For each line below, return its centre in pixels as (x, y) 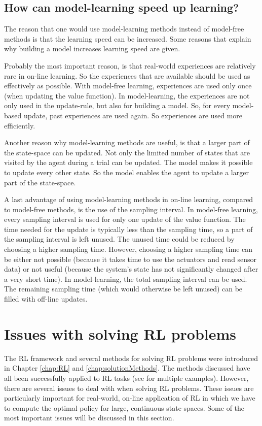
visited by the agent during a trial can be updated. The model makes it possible (128, 162)
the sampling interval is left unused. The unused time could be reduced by (119, 239)
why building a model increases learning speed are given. (92, 48)
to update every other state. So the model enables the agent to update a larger (126, 172)
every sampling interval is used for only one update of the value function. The (125, 219)
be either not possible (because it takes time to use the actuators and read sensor (130, 259)
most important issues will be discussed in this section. (89, 418)
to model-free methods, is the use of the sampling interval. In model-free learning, (131, 209)
